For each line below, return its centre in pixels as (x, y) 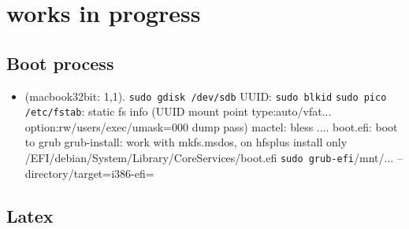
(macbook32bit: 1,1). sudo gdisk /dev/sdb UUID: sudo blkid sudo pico (206, 96)
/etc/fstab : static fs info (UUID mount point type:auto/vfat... (178, 111)
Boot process (60, 63)
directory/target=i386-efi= (89, 173)
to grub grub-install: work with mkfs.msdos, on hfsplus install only (186, 142)
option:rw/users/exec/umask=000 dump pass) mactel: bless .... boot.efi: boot (211, 126)
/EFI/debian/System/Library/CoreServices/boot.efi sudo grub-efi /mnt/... (209, 158)
